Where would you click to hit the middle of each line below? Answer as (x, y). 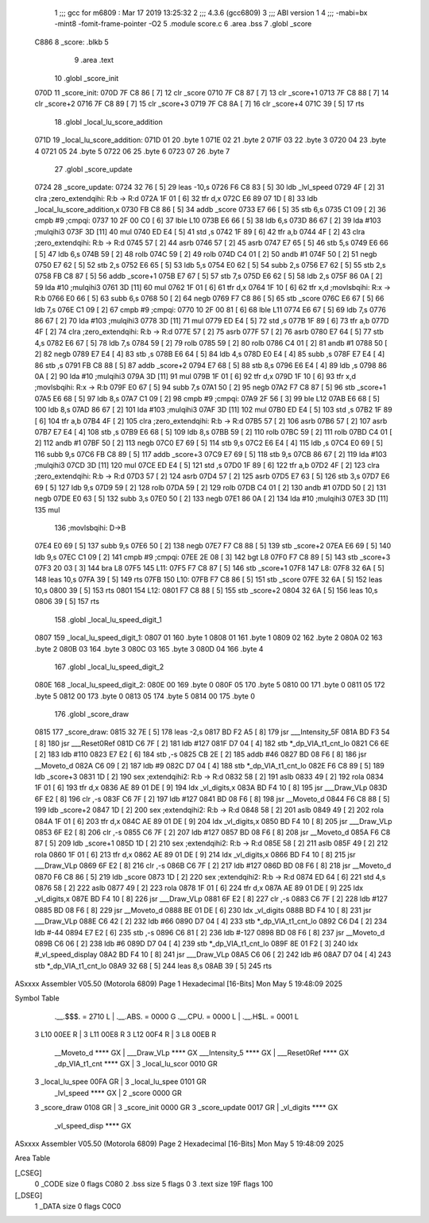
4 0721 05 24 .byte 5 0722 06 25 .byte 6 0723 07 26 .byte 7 (132, 151)
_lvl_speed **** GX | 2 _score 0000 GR (118, 1093)
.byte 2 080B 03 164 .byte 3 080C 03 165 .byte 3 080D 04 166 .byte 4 (149, 648)
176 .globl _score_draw (92, 714)
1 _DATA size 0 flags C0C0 (78, 1206)
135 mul (47, 509)
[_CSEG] (29, 1173)
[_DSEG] (29, 1195)
